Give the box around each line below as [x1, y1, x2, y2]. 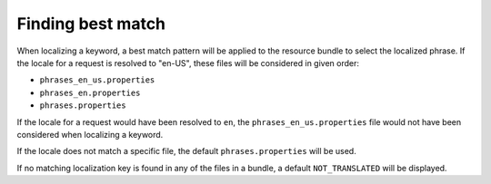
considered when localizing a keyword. [16, 129, 164, 140]
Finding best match [16, 14, 166, 34]
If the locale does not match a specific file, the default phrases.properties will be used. [16, 146, 356, 157]
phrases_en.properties [39, 87, 141, 98]
